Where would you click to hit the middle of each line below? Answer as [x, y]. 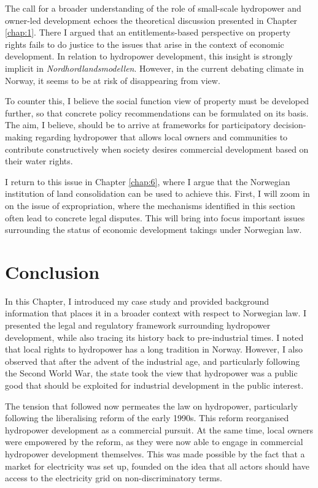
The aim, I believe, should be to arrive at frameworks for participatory [138, 125]
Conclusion [52, 271]
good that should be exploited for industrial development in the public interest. [154, 385]
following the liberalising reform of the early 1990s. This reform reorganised [147, 418]
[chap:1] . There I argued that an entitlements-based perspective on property [148, 32]
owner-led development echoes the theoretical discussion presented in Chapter [151, 20]
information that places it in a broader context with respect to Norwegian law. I [156, 313]
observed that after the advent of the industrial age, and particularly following [153, 361]
